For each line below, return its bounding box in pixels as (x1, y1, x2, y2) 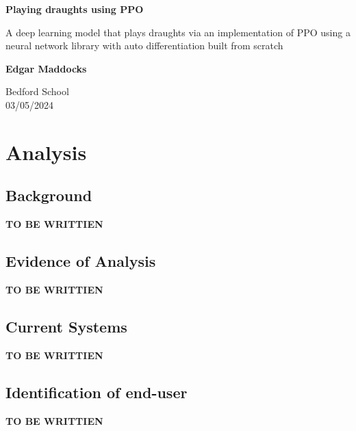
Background (5, 185, 92, 206)
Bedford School (5, 84, 69, 99)
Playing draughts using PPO (5, 2, 144, 16)
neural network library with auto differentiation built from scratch (5, 38, 283, 53)
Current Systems (5, 315, 127, 337)
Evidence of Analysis (5, 250, 156, 272)
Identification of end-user (5, 381, 188, 402)
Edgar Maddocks (5, 61, 87, 75)
